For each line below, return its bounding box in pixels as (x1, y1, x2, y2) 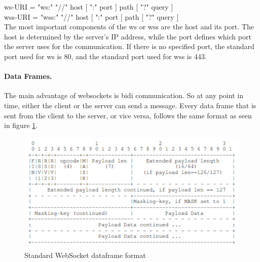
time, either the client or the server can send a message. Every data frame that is (4, 100, 256, 110)
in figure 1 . (4, 120, 38, 130)
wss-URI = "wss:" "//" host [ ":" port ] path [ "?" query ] (4, 11, 179, 22)
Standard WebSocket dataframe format (24, 249, 146, 260)
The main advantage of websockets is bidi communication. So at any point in (4, 90, 243, 101)
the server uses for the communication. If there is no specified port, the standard (4, 41, 254, 52)
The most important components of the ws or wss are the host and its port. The (4, 21, 254, 32)
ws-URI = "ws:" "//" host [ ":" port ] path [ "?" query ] (4, 2, 173, 12)
